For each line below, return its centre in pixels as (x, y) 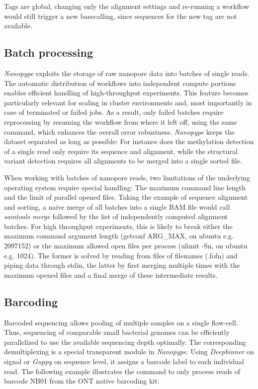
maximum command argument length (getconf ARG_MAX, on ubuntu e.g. (119, 236)
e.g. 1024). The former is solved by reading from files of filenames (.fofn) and (121, 255)
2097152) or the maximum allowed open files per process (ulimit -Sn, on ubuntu (126, 246)
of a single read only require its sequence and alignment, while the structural (121, 151)
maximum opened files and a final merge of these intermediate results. (111, 274)
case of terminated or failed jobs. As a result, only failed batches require (114, 112)
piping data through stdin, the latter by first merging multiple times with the (122, 265)
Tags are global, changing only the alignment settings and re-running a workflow (127, 6)
